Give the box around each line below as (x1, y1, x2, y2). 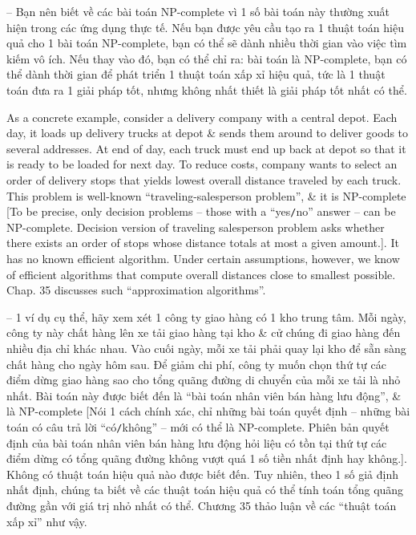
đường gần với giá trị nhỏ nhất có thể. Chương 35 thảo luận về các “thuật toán (6, 496, 397, 513)
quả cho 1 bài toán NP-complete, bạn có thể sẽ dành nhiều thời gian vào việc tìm (6, 34, 407, 51)
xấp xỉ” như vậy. (6, 513, 87, 529)
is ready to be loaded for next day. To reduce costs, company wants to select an (6, 156, 398, 172)
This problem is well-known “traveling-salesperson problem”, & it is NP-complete (6, 187, 406, 204)
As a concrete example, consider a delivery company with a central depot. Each (6, 108, 398, 125)
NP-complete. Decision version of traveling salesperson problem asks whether (6, 218, 385, 235)
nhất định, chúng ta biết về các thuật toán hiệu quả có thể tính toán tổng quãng (6, 481, 404, 498)
